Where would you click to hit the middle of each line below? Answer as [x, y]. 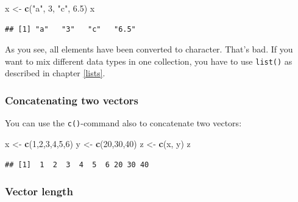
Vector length [39, 191]
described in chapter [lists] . [55, 73]
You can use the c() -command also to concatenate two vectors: [123, 123]
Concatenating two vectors [72, 100]
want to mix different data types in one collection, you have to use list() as [149, 61]
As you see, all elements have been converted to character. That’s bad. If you [149, 49]
